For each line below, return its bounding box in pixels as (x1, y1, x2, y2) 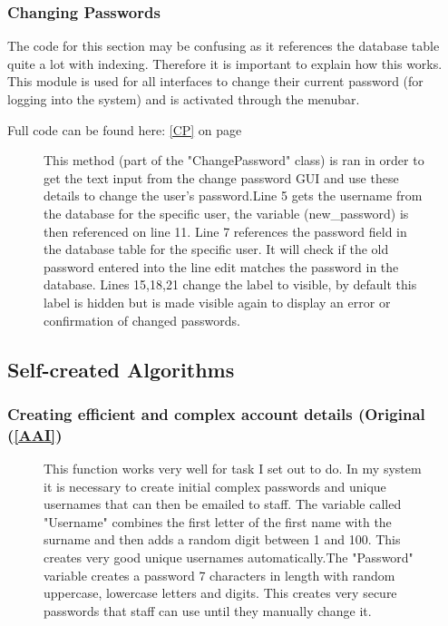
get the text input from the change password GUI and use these (44, 168, 399, 187)
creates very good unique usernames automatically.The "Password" (44, 548, 414, 567)
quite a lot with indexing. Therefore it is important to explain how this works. (7, 54, 443, 73)
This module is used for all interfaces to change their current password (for (7, 72, 424, 91)
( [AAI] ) (7, 423, 63, 445)
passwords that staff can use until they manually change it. (44, 601, 372, 620)
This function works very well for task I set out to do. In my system (44, 459, 422, 478)
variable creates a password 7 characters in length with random (44, 565, 395, 584)
